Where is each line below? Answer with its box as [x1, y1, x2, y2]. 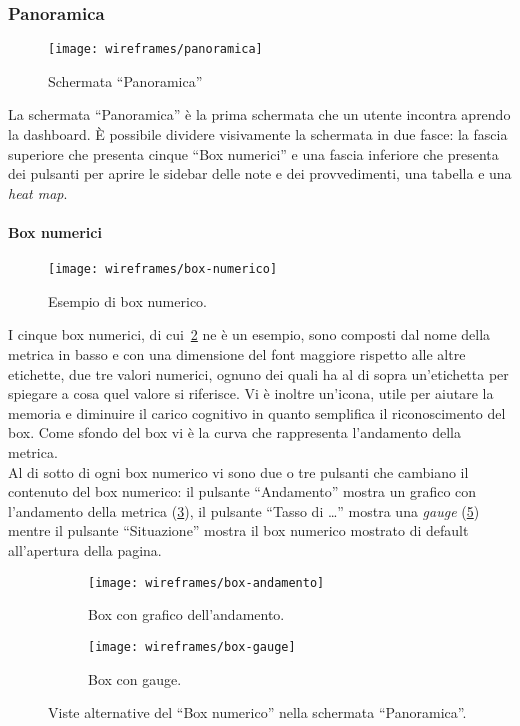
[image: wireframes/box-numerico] [48, 262, 278, 277]
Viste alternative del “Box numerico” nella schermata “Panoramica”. [48, 702, 467, 723]
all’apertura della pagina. [8, 540, 162, 561]
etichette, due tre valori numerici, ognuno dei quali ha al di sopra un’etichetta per [8, 363, 509, 384]
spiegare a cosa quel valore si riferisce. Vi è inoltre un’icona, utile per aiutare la [8, 383, 494, 404]
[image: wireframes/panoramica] [48, 42, 263, 57]
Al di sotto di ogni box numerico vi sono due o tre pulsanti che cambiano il [8, 461, 469, 482]
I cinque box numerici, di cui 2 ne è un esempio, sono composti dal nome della [8, 324, 491, 345]
